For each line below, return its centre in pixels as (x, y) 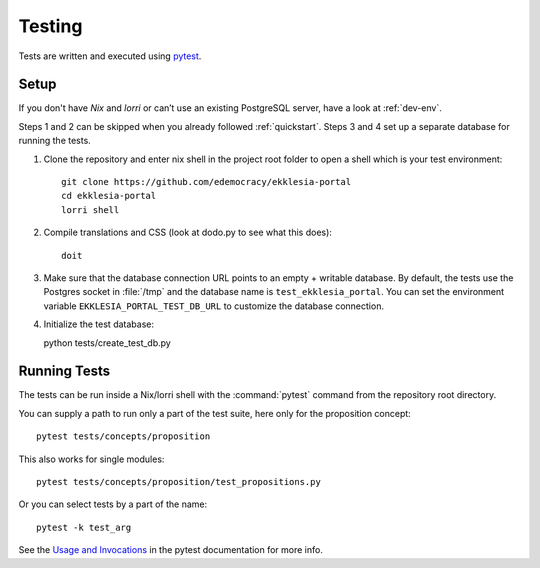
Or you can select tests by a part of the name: (113, 504)
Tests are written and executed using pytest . (110, 56)
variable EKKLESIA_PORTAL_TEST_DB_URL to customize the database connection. (214, 306)
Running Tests (64, 371)
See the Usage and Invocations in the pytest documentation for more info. (171, 550)
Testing (50, 26)
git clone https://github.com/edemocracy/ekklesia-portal (206, 182)
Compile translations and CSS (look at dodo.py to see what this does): (187, 232)
